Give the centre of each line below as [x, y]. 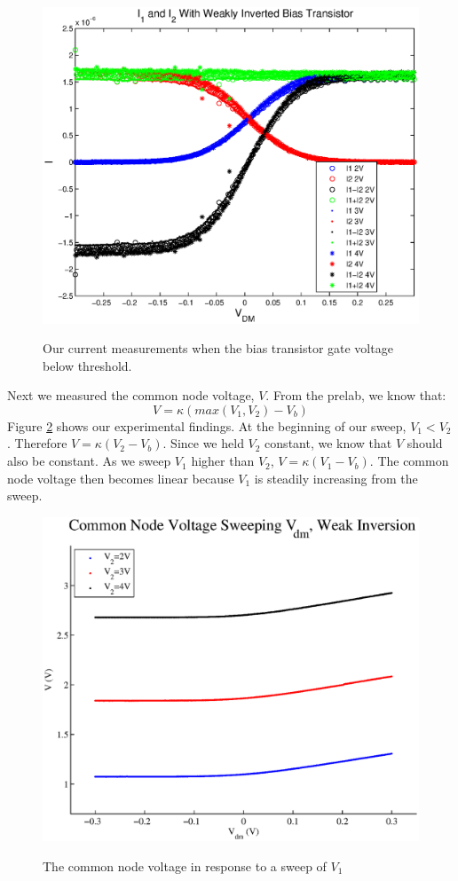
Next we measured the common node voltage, [131, 395]
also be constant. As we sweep [89, 461]
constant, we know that [328, 443]
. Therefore [37, 443]
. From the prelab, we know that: [356, 395]
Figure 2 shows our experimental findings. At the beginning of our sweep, [207, 425]
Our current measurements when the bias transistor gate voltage [218, 348]
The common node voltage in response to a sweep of [185, 865]
